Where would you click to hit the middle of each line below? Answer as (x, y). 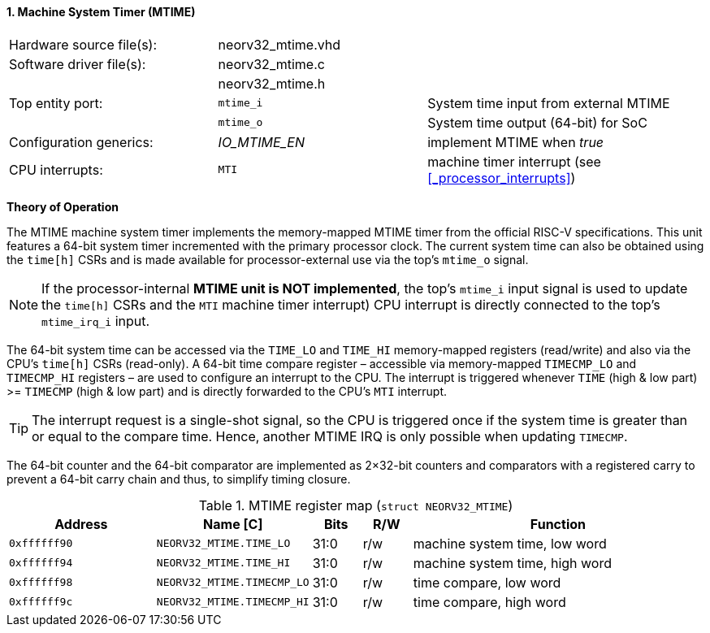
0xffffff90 (41, 544)
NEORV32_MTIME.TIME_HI (223, 563)
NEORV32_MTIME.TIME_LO (223, 544)
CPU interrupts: (56, 169)
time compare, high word (489, 602)
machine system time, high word (513, 563)
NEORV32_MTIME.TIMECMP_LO (233, 583)
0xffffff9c (41, 602)
